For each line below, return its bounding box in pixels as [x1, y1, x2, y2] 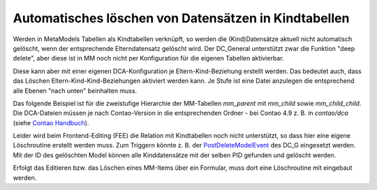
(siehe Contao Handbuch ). [13, 118, 89, 127]
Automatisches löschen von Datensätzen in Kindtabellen [13, 10, 350, 26]
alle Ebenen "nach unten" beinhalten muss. [13, 86, 138, 95]
